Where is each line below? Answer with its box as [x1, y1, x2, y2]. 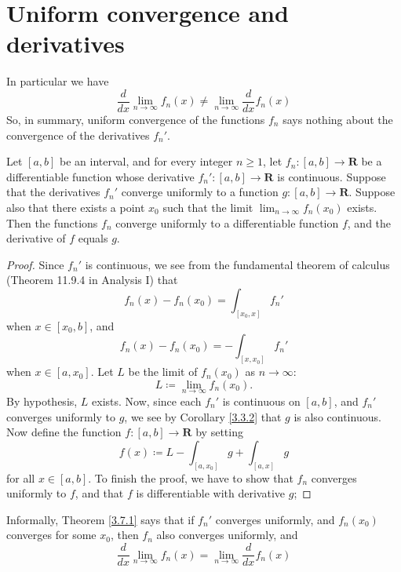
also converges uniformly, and [156, 526, 298, 543]
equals [78, 230, 108, 246]
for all [6, 469, 35, 486]
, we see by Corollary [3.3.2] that [124, 408, 282, 424]
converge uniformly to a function [121, 184, 279, 200]
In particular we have [6, 73, 109, 89]
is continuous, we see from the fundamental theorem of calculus [85, 256, 390, 272]
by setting [195, 424, 243, 440]
